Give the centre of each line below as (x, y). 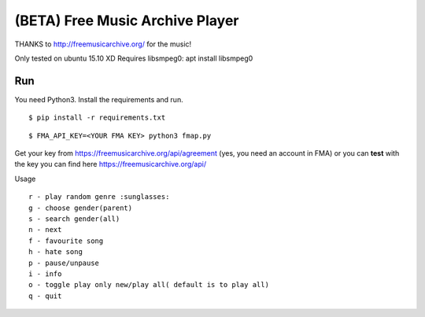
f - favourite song (66, 241)
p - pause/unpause (64, 263)
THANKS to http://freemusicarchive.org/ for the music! (103, 44)
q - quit (45, 296)
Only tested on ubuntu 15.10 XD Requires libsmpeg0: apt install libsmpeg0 (134, 58)
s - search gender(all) (74, 219)
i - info (45, 274)
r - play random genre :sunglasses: (99, 197)
